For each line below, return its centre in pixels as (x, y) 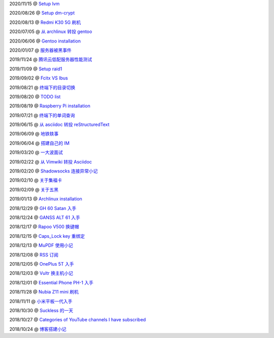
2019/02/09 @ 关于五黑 (34, 189)
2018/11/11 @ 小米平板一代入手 (41, 301)
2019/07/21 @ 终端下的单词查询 (42, 115)
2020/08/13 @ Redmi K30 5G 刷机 (45, 22)
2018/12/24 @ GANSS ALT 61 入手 (45, 217)
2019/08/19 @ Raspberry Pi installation (50, 106)
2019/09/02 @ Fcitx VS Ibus (39, 78)
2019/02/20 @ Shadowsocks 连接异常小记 (54, 171)
